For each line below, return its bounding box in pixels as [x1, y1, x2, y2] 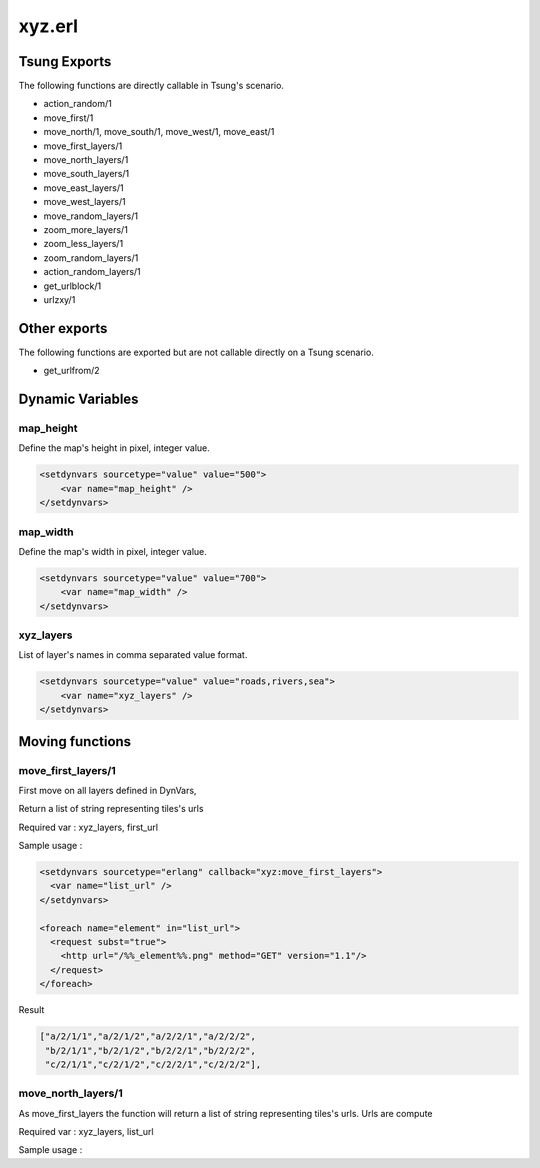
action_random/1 [43, 98, 112, 110]
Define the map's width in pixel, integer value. [18, 545, 207, 557]
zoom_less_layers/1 [43, 238, 124, 250]
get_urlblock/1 [43, 280, 102, 292]
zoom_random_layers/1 [43, 251, 139, 264]
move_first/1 [43, 111, 94, 124]
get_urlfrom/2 [43, 365, 100, 377]
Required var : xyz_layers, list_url [18, 1126, 154, 1138]
